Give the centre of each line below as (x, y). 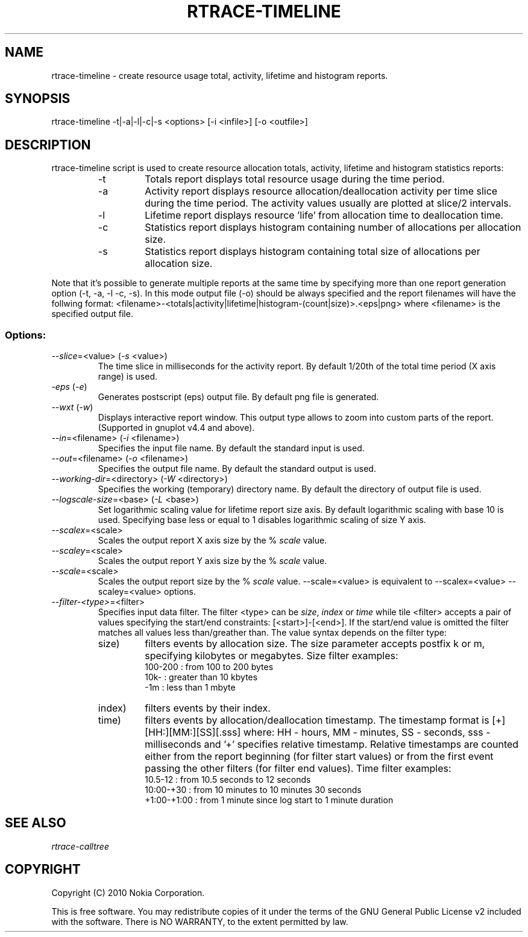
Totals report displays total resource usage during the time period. (295, 179)
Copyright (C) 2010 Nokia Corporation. (128, 892)
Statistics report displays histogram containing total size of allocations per (313, 252)
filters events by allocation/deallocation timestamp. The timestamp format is (317, 720)
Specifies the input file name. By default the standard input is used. (231, 448)
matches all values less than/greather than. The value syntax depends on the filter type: (272, 633)
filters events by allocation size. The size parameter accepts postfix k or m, (315, 644)
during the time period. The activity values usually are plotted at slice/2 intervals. (328, 203)
